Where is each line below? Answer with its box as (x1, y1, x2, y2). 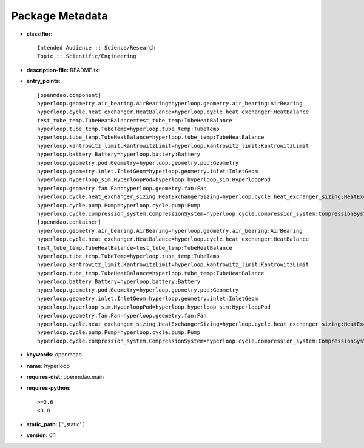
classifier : (26, 30, 53, 38)
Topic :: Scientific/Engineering (37, 53, 136, 60)
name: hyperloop (26, 362, 70, 369)
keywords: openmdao (26, 351, 82, 358)
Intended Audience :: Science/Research (37, 44, 156, 51)
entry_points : (26, 78, 61, 85)
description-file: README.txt (26, 66, 100, 73)
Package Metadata (11, 9, 108, 22)
